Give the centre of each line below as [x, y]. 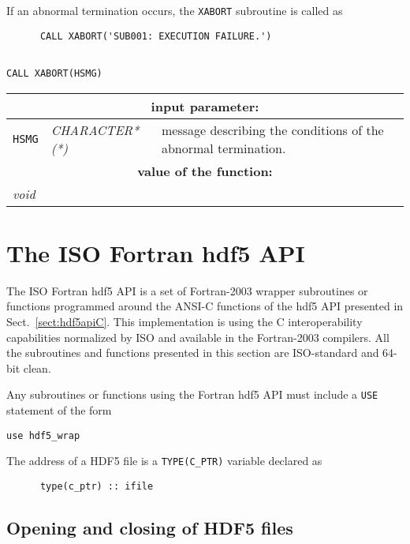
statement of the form [59, 409]
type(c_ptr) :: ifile [97, 486]
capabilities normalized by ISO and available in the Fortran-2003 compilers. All [198, 337]
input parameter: [205, 106]
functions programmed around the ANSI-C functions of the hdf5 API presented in [205, 306]
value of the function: [205, 171]
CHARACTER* [95, 129]
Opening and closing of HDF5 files [150, 527]
